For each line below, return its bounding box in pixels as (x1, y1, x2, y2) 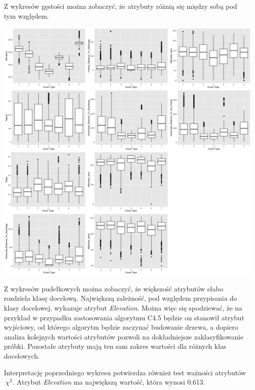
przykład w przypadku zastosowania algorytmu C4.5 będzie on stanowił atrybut (4, 312, 245, 322)
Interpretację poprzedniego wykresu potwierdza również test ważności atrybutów (4, 367, 246, 377)
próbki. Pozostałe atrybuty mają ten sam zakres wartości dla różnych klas (4, 341, 227, 351)
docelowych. (4, 350, 40, 361)
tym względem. (4, 10, 49, 21)
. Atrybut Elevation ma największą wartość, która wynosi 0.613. (12, 377, 205, 387)
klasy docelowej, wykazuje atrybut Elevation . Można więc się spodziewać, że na (4, 302, 242, 312)
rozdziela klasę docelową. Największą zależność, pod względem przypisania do (4, 293, 237, 303)
